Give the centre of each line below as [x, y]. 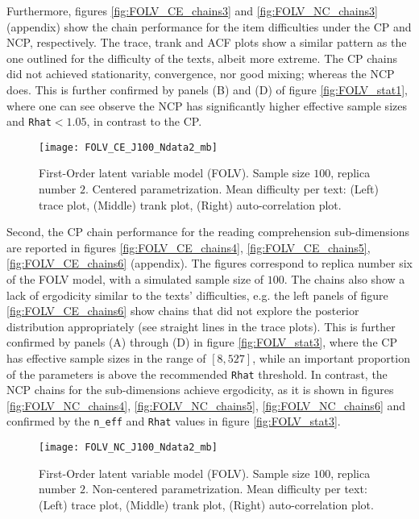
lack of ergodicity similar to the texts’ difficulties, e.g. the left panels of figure [197, 295]
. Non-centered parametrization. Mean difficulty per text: [226, 489]
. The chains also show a [344, 279]
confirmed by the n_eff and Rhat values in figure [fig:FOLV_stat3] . [174, 421]
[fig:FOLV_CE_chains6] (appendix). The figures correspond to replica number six [209, 263]
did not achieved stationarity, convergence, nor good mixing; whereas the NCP [201, 74]
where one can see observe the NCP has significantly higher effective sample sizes [207, 105]
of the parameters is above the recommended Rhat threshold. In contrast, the [197, 374]
